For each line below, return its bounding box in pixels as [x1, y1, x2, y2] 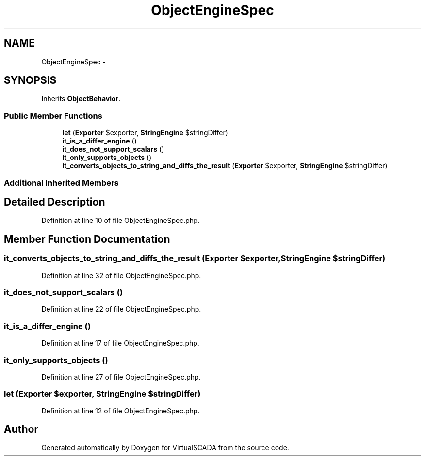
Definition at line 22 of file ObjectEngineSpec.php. [41, 305, 201, 314]
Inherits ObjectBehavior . [41, 95, 121, 103]
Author [4, 423, 38, 436]
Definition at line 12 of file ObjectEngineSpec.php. [41, 406, 200, 415]
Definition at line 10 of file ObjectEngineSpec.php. [41, 216, 200, 225]
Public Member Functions [4, 111, 102, 121]
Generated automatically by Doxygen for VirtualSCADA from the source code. [41, 444, 289, 452]
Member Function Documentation [4, 233, 170, 245]
